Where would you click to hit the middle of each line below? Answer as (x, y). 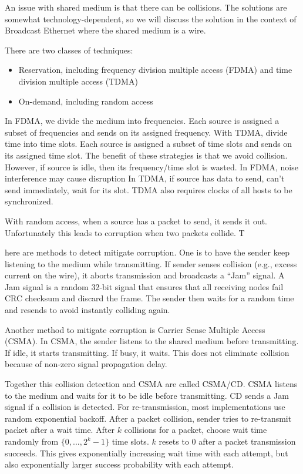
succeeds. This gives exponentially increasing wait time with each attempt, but (147, 453)
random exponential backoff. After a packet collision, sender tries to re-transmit (148, 418)
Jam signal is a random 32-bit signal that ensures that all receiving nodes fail (144, 286)
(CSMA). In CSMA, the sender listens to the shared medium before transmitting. (152, 341)
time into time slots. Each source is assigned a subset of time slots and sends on (149, 144)
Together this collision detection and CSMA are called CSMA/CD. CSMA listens (151, 384)
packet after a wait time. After (60, 430)
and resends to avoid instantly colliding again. (87, 310)
